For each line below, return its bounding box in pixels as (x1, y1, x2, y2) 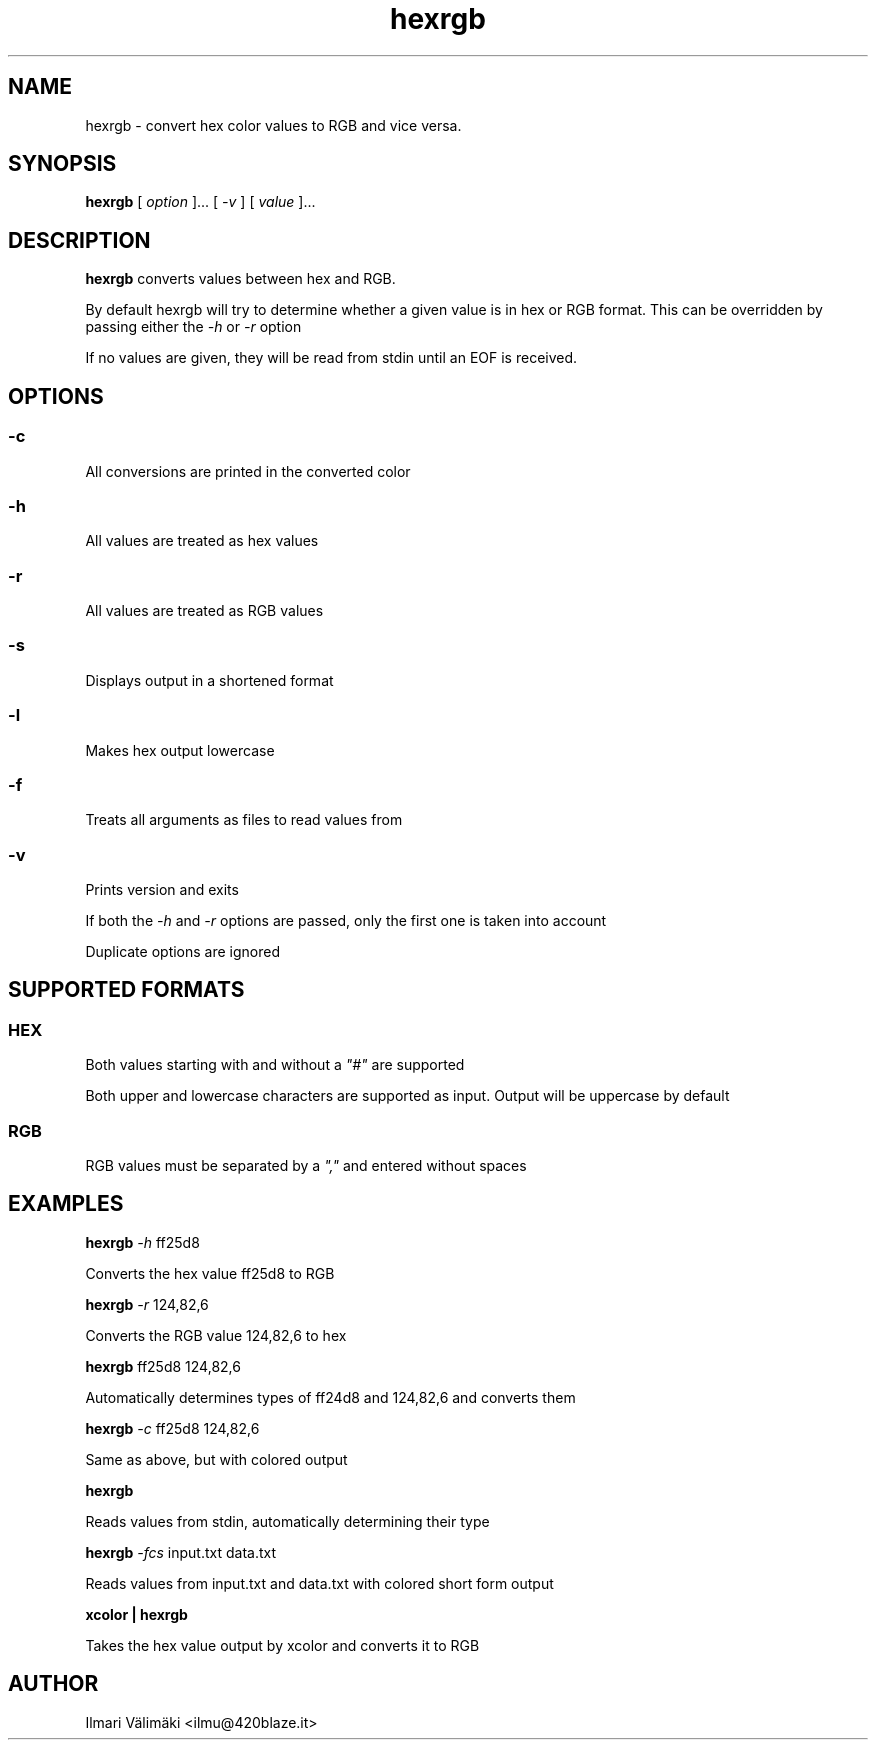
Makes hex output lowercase (85, 741, 275, 759)
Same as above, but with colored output (85, 1450, 348, 1468)
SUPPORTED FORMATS (8, 977, 245, 1003)
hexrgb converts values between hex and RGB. (85, 270, 396, 288)
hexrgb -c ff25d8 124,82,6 (85, 1419, 260, 1437)
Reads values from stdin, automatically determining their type (85, 1512, 490, 1530)
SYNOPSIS (8, 151, 117, 177)
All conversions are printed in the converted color (85, 462, 411, 480)
